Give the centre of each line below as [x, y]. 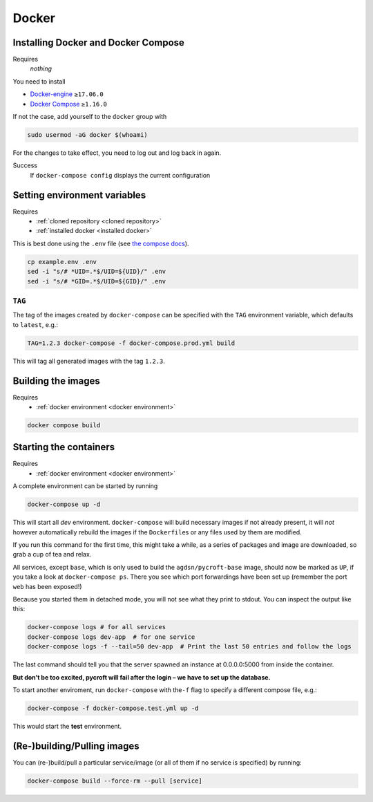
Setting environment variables [79, 195]
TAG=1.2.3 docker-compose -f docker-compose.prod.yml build [131, 343]
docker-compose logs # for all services [96, 627]
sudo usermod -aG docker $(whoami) [87, 135]
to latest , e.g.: [36, 324]
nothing [41, 68]
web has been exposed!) [47, 586]
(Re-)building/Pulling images [76, 746]
